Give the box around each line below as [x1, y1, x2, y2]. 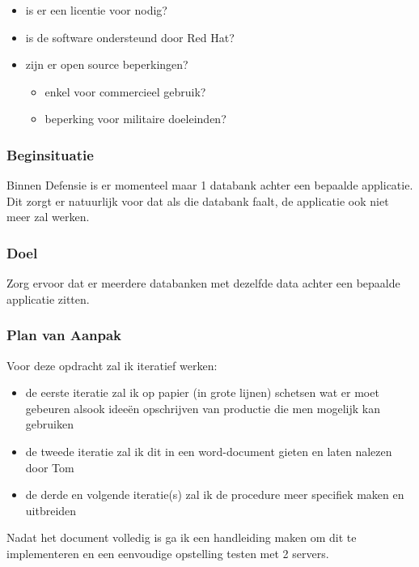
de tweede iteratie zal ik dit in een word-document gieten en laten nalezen [25, 442, 392, 459]
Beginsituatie [6, 144, 94, 164]
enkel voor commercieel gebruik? [44, 83, 206, 100]
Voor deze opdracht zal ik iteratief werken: [6, 356, 218, 373]
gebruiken [25, 416, 74, 433]
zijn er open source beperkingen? [25, 56, 188, 73]
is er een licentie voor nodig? [25, 2, 167, 18]
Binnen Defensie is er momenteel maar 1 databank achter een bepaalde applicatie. [6, 177, 413, 194]
